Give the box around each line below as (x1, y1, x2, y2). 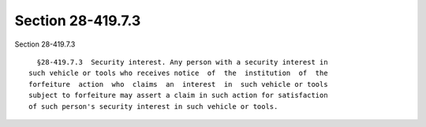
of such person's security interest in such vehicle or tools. (28, 102, 278, 110)
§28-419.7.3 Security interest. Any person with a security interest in (36, 58, 328, 66)
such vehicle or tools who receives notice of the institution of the (28, 69, 328, 78)
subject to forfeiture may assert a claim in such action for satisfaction (28, 91, 328, 100)
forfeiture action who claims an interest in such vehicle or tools (28, 80, 328, 88)
